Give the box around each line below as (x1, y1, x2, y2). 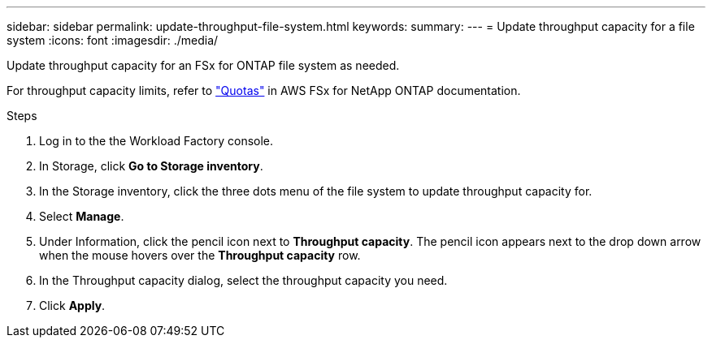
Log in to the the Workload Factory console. (39, 134, 274, 148)
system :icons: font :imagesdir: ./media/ (7, 33, 219, 47)
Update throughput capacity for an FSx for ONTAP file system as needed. (7, 58, 400, 72)
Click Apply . (39, 299, 106, 312)
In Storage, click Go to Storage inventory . (39, 159, 263, 173)
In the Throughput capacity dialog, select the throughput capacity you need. (39, 273, 448, 287)
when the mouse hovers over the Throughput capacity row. (39, 248, 361, 262)
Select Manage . (39, 209, 124, 223)
